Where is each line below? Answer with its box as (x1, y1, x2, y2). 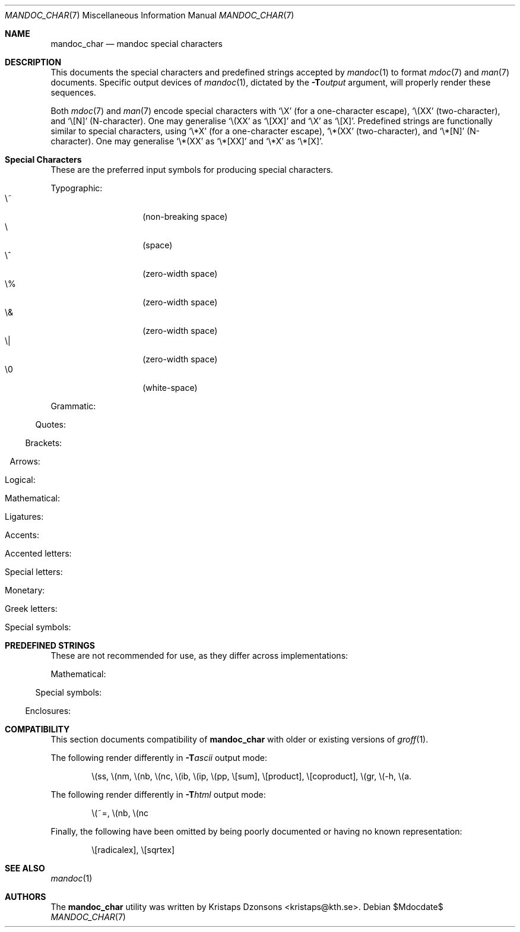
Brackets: (25, 438, 62, 448)
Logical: (5, 475, 36, 485)
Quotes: (35, 419, 66, 429)
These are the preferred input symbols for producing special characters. (50, 165, 334, 175)
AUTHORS (5, 892, 46, 902)
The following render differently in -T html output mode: (50, 789, 266, 800)
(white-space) (142, 383, 198, 393)
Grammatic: (50, 401, 96, 411)
